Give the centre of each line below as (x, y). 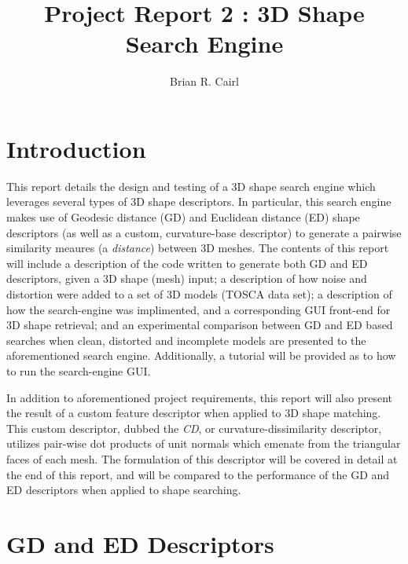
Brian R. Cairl (204, 81)
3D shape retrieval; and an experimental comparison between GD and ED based (200, 325)
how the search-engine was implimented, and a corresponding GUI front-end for (198, 309)
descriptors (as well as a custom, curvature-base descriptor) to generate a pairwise (204, 232)
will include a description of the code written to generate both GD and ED (187, 263)
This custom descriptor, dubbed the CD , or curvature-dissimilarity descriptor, (194, 428)
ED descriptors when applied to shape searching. (124, 490)
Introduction (76, 148)
